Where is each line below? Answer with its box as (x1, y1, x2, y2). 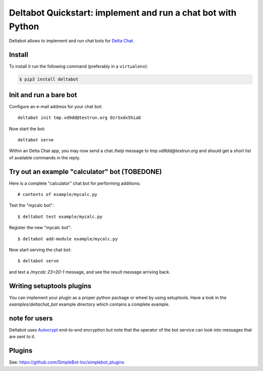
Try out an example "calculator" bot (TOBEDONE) (9, 167, 162, 176)
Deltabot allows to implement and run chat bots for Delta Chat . (9, 38, 134, 44)
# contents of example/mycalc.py (18, 192, 97, 197)
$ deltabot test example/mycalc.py (18, 214, 103, 219)
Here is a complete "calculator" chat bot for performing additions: (9, 180, 141, 186)
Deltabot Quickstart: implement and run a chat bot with (9, 7, 237, 18)
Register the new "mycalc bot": (9, 225, 72, 231)
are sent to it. (9, 334, 36, 340)
